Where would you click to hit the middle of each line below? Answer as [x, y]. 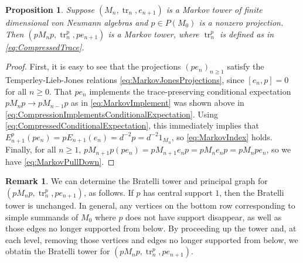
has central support [178, 193]
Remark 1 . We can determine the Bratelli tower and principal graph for [137, 181]
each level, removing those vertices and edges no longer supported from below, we [152, 239]
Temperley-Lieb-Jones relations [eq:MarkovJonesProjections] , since [125, 79]
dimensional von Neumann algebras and [77, 22]
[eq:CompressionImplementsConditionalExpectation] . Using [112, 114]
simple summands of [42, 217]
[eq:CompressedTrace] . [45, 46]
